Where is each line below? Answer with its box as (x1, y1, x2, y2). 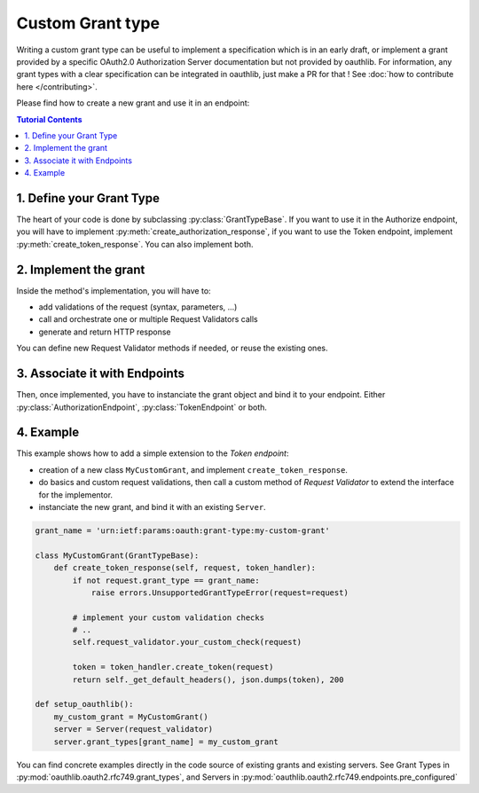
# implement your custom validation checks (72, 612, 265, 623)
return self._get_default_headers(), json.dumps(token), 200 (72, 674, 344, 685)
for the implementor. (38, 489, 114, 500)
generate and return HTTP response (38, 326, 171, 337)
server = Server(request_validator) (53, 724, 213, 734)
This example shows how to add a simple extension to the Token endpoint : (16, 448, 289, 459)
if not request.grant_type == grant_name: (72, 575, 261, 585)
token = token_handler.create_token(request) (72, 662, 274, 672)
